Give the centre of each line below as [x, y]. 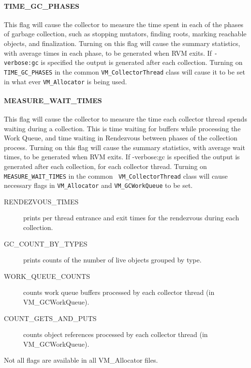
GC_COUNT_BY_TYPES [46, 243]
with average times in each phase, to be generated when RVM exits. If [108, 53]
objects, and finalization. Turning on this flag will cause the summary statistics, [122, 43]
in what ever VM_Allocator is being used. [66, 81]
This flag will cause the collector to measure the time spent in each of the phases [124, 24]
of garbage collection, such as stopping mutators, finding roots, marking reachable [125, 34]
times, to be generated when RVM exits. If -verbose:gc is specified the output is [122, 157]
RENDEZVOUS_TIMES [41, 201]
